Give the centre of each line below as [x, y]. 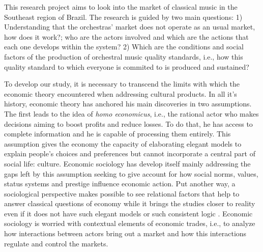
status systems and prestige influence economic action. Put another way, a [120, 184]
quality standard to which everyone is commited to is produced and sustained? [127, 66]
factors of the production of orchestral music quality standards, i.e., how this [124, 56]
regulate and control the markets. [56, 243]
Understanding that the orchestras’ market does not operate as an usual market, [130, 27]
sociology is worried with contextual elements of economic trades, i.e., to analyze [130, 223]
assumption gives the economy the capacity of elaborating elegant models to [123, 143]
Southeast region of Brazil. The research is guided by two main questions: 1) [123, 17]
